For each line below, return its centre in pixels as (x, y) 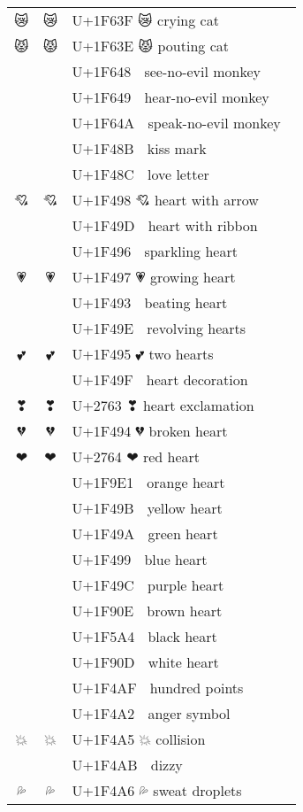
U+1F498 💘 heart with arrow (165, 200)
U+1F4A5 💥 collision (139, 739)
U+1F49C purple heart (148, 585)
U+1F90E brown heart (147, 611)
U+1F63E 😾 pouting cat (150, 46)
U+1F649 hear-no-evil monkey (170, 97)
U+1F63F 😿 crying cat (145, 20)
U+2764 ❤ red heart (136, 456)
